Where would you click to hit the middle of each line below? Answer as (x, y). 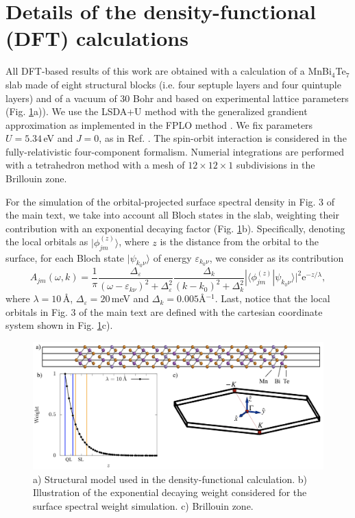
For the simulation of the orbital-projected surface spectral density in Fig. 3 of (170, 201)
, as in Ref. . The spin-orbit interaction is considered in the (223, 138)
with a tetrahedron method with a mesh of (95, 165)
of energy (172, 257)
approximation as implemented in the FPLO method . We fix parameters (159, 124)
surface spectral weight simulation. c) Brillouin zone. (143, 505)
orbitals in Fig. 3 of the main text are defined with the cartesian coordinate (164, 311)
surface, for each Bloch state (65, 257)
